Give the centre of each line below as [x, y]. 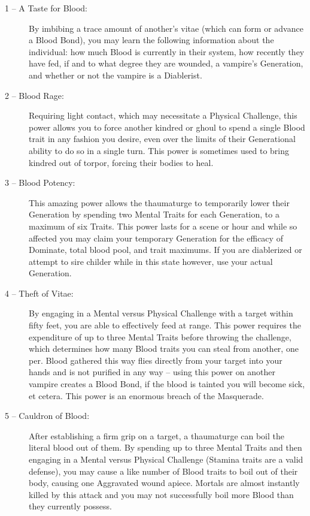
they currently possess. [70, 506]
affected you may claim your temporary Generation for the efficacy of [156, 238]
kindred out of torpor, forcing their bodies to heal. [121, 162]
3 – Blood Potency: [40, 182]
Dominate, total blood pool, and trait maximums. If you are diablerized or [165, 250]
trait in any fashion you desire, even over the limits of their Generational [162, 139]
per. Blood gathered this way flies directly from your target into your [156, 360]
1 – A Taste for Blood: [46, 8]
